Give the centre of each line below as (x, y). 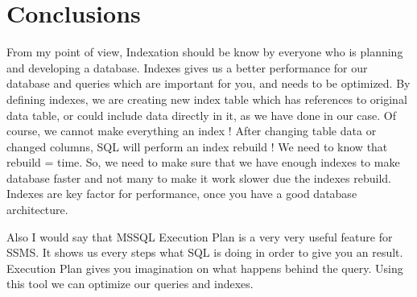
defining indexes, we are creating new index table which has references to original (207, 99)
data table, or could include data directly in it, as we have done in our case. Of (202, 115)
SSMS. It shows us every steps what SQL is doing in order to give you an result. (205, 252)
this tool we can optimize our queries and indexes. (130, 284)
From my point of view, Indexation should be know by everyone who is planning (205, 52)
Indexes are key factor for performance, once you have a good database (182, 194)
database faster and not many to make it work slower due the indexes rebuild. (199, 177)
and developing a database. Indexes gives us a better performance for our (187, 67)
